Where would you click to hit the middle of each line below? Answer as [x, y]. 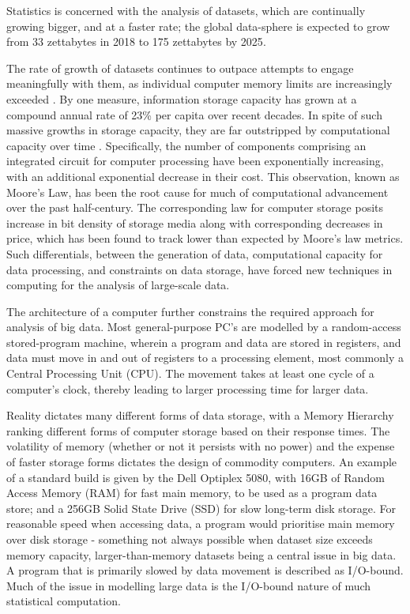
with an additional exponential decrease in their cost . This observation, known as [203, 176]
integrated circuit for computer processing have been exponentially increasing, [195, 161]
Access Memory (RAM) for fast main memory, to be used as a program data [192, 493]
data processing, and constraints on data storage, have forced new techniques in [199, 269]
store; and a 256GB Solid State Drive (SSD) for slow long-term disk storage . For [201, 508]
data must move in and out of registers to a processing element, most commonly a [205, 358]
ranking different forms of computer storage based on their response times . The [198, 430]
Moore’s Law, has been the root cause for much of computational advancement [197, 192]
